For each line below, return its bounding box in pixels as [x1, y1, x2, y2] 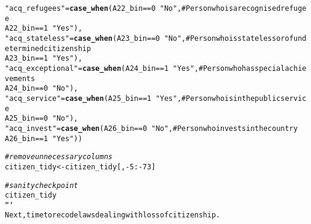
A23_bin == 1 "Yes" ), [5, 54, 82, 63]
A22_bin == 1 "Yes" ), [5, 24, 82, 33]
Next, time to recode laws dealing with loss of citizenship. [5, 211, 220, 220]
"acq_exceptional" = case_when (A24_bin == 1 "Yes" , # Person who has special [5, 64, 285, 73]
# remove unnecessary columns [5, 153, 112, 162]
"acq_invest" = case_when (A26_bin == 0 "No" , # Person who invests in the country [5, 124, 298, 133]
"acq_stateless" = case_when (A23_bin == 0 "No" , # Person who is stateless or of [5, 34, 294, 43]
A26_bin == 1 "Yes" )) [5, 134, 82, 143]
